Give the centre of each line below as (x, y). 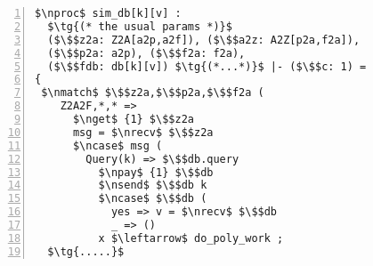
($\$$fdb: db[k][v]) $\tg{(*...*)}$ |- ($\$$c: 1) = (207, 66)
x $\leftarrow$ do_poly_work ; (191, 238)
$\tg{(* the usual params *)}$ (140, 26)
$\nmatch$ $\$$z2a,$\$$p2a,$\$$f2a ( (153, 93)
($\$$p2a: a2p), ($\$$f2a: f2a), (146, 53)
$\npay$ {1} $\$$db (156, 172)
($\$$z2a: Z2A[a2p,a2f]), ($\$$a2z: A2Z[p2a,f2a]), (204, 40)
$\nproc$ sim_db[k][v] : (108, 13)
